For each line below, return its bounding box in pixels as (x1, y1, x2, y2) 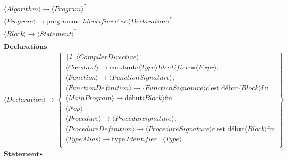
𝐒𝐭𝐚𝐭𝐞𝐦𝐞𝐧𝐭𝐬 (3, 150, 43, 158)
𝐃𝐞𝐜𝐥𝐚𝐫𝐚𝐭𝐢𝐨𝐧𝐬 (3, 43, 47, 50)
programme (47, 18, 81, 25)
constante (109, 64, 139, 71)
